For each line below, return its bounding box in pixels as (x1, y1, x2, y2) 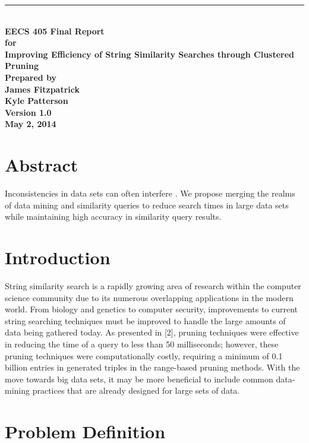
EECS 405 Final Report (5, 24, 105, 37)
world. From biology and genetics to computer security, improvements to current (5, 303, 298, 315)
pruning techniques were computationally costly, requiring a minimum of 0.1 (5, 349, 283, 362)
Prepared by (5, 71, 57, 83)
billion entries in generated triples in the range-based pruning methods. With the (5, 361, 300, 374)
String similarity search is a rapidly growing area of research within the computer (5, 279, 301, 292)
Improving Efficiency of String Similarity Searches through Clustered (5, 48, 295, 60)
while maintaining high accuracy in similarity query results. (5, 210, 222, 223)
